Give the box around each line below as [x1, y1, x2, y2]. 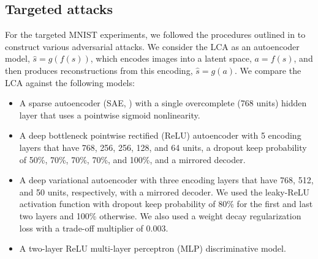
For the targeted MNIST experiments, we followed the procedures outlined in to [5, 28, 306, 41]
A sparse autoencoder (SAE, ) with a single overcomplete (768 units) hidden [19, 97, 307, 109]
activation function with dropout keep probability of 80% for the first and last [19, 197, 313, 210]
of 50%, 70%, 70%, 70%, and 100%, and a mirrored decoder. [19, 153, 246, 166]
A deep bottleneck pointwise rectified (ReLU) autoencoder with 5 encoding [19, 129, 301, 142]
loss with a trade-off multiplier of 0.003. [19, 221, 168, 234]
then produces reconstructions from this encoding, [5, 64, 193, 76]
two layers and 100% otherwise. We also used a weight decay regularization [19, 209, 301, 222]
